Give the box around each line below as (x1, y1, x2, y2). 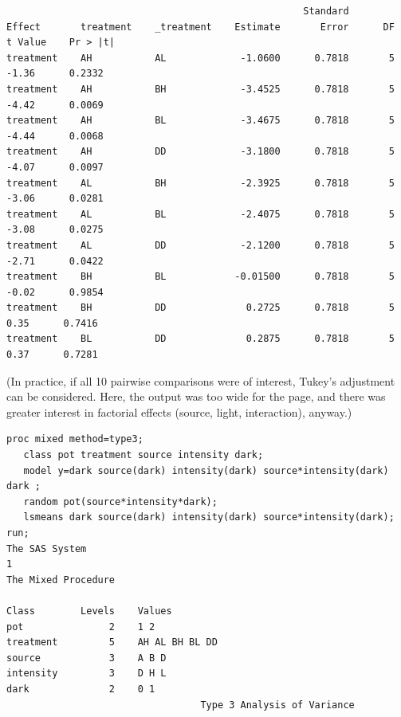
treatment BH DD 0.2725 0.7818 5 (6, 302, 395, 314)
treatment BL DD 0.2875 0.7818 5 (6, 333, 395, 345)
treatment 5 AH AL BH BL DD (6, 637, 218, 648)
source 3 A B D (6, 652, 167, 664)
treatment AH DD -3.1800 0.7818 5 (6, 146, 395, 158)
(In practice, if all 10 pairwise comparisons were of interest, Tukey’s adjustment (6, 372, 395, 389)
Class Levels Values (6, 605, 172, 617)
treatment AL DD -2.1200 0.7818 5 (6, 239, 395, 251)
